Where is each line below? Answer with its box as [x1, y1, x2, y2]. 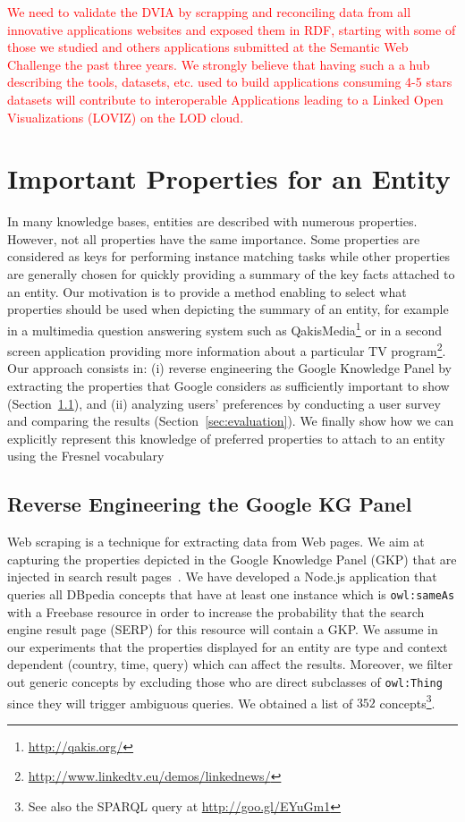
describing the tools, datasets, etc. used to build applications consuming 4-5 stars [7, 72, 452, 91]
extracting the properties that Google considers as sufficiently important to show [7, 376, 450, 394]
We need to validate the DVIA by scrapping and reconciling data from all [7, 3, 411, 21]
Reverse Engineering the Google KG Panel [7, 490, 412, 518]
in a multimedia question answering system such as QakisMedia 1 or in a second [7, 318, 443, 339]
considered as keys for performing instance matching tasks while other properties [7, 247, 451, 266]
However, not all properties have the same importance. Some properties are [7, 229, 420, 248]
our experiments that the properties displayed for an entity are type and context [7, 637, 448, 656]
